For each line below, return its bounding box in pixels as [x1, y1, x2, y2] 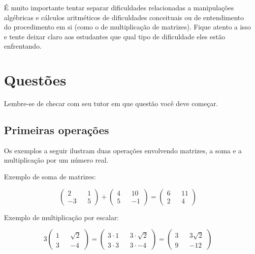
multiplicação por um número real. [4, 155, 109, 165]
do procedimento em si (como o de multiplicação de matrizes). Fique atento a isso [4, 22, 251, 32]
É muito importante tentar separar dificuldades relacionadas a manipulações [4, 2, 234, 12]
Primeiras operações [4, 122, 109, 138]
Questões [4, 70, 66, 90]
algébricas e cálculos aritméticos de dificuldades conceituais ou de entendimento [4, 12, 244, 22]
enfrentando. [4, 41, 42, 51]
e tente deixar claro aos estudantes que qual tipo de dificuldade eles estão [4, 31, 225, 41]
